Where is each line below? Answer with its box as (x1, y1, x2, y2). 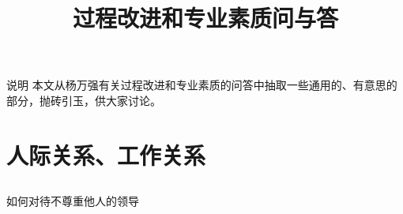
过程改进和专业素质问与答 (72, 2, 338, 34)
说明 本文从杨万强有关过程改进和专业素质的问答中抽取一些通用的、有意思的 (6, 77, 397, 93)
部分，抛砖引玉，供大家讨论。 (6, 92, 161, 108)
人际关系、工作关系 (6, 138, 206, 171)
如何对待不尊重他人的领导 (6, 193, 139, 209)
